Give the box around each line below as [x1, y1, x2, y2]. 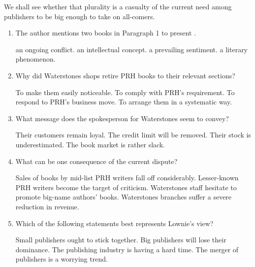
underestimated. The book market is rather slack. [15, 139, 165, 149]
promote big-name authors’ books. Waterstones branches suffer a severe [15, 192, 232, 202]
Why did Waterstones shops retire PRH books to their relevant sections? [15, 70, 235, 80]
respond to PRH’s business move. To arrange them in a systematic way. [15, 97, 232, 107]
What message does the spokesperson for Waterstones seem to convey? [15, 113, 229, 123]
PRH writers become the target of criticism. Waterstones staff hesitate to [15, 182, 237, 192]
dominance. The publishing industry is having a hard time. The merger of [15, 244, 239, 254]
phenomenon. [15, 54, 56, 64]
